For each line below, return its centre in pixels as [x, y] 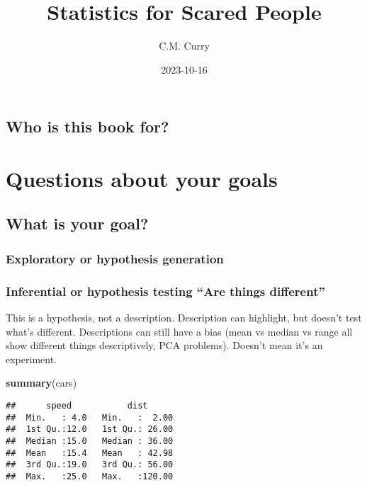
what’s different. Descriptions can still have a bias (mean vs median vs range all [179, 331]
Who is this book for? [87, 126]
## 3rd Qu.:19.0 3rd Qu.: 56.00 [90, 465]
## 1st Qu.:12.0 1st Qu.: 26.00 [90, 429]
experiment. [31, 359]
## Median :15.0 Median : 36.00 [90, 441]
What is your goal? [77, 223]
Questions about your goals [142, 178]
